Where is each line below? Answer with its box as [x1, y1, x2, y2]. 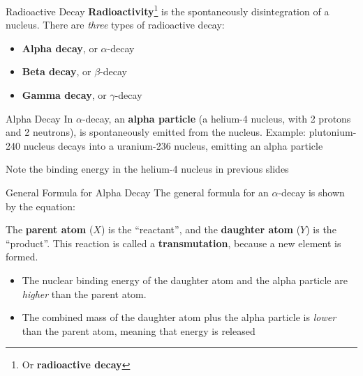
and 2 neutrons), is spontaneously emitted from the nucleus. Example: [6, 125, 306, 139]
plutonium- [309, 125, 357, 139]
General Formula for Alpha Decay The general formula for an [6, 185, 269, 199]
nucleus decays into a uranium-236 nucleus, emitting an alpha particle [23, 138, 323, 152]
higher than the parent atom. [22, 286, 147, 301]
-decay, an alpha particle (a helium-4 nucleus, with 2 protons [82, 111, 351, 125]
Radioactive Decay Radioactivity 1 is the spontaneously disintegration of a [6, 2, 329, 18]
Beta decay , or [22, 64, 91, 79]
